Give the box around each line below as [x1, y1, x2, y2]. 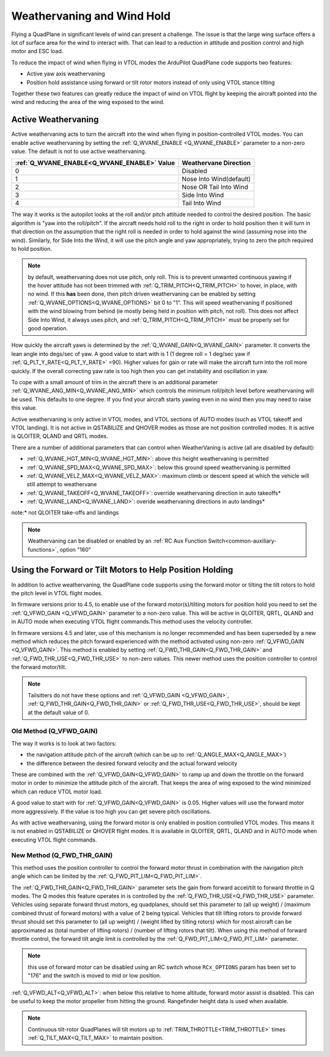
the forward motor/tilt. [11, 664, 67, 671]
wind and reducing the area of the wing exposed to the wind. [11, 98, 165, 106]
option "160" [59, 546, 92, 553]
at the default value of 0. [28, 708, 90, 716]
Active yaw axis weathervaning [26, 70, 105, 78]
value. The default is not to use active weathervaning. [11, 147, 147, 155]
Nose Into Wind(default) [182, 175, 251, 184]
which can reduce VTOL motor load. [11, 788, 103, 795]
